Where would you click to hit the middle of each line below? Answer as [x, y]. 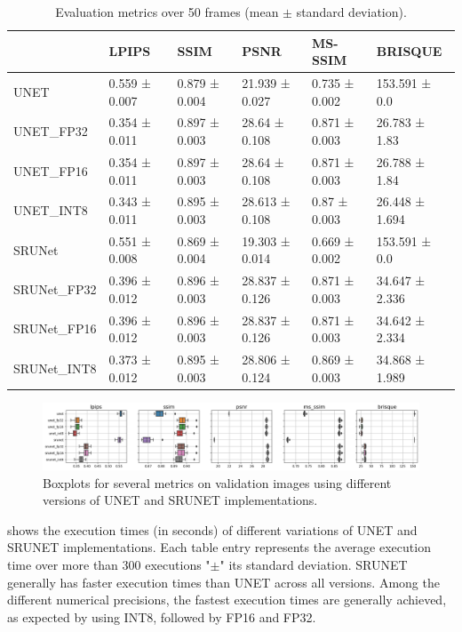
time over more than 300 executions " [109, 564]
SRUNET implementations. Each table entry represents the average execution [219, 547]
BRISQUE [409, 51]
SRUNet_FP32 [55, 289]
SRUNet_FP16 [55, 328]
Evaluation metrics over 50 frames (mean [167, 12]
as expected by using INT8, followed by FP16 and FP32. [162, 616]
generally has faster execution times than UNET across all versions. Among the [223, 582]
